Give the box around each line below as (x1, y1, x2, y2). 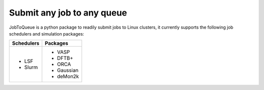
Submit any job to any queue (9, 7, 127, 18)
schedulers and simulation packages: (9, 31, 84, 36)
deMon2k (57, 73, 79, 80)
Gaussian (57, 67, 79, 74)
